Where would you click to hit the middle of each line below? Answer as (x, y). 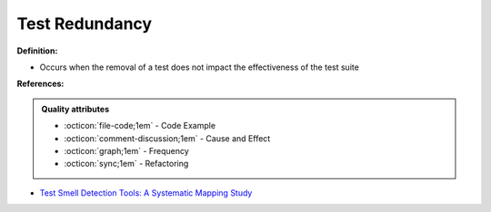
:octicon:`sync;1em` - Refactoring (126, 164)
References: (40, 84)
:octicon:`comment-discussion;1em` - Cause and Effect (167, 138)
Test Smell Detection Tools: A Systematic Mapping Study (146, 193)
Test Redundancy (85, 24)
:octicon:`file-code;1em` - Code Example (140, 126)
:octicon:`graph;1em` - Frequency (127, 150)
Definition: (37, 51)
